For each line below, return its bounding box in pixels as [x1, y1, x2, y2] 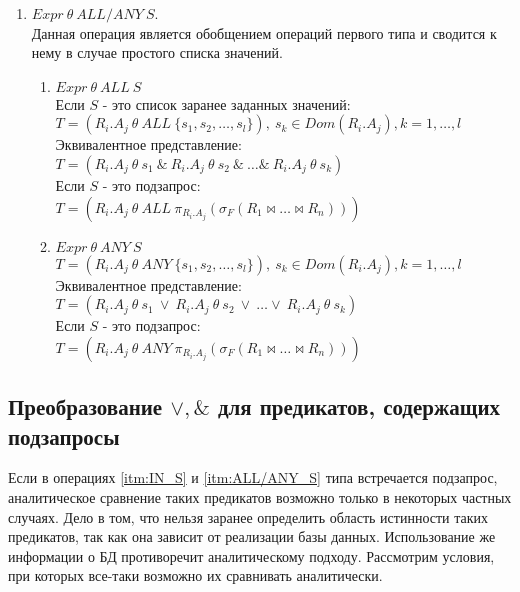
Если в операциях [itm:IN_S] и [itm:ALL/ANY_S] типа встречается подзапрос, [8, 467, 498, 488]
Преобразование [8, 391, 163, 422]
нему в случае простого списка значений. [31, 42, 283, 63]
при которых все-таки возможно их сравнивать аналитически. [8, 565, 383, 586]
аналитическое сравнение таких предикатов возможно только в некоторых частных [8, 486, 512, 507]
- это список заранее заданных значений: [102, 93, 351, 114]
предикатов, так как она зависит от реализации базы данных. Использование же [8, 526, 496, 547]
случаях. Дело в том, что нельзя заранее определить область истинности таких [8, 506, 489, 527]
